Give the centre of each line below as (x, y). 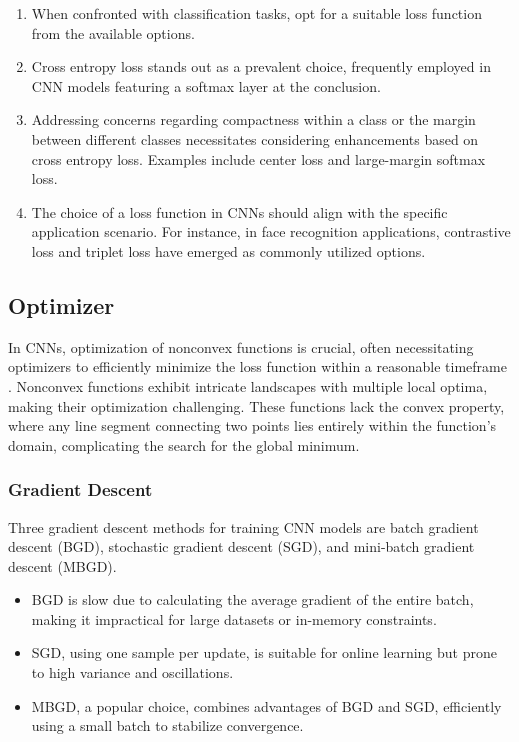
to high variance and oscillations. (132, 672)
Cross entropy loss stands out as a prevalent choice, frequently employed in (261, 66)
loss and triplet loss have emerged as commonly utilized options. (228, 250)
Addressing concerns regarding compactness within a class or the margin (253, 119)
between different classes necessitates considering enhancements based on (255, 138)
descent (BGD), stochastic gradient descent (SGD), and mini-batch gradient (241, 546)
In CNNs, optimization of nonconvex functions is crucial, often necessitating (241, 346)
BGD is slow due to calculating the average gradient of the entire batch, (252, 599)
